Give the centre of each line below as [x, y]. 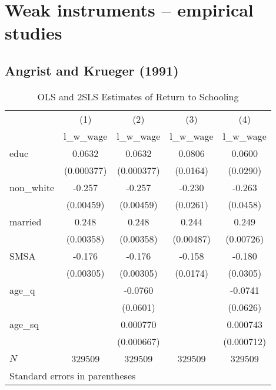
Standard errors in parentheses [73, 375]
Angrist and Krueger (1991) [92, 70]
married [26, 221]
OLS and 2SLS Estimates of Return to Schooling [138, 96]
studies [34, 33]
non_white [32, 187]
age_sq [24, 324]
